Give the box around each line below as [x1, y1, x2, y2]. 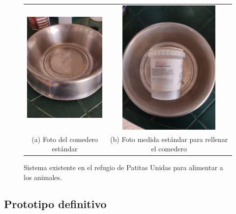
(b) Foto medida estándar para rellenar [110, 134, 228, 144]
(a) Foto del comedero [31, 134, 98, 144]
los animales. [24, 172, 62, 182]
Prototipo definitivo [4, 196, 107, 211]
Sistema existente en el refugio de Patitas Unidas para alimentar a [24, 162, 223, 173]
